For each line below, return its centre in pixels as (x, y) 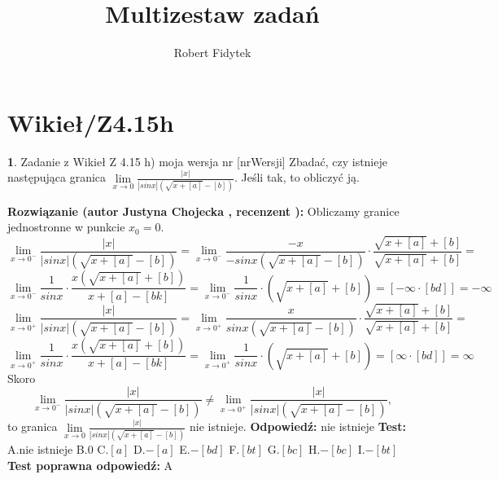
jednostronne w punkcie (66, 227)
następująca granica (57, 177)
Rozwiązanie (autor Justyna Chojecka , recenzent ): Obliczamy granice (203, 211)
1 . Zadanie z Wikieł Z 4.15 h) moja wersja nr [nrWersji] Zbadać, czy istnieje (197, 161)
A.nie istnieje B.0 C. (58, 448)
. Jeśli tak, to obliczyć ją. (297, 177)
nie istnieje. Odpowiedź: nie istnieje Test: (298, 426)
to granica (33, 426)
